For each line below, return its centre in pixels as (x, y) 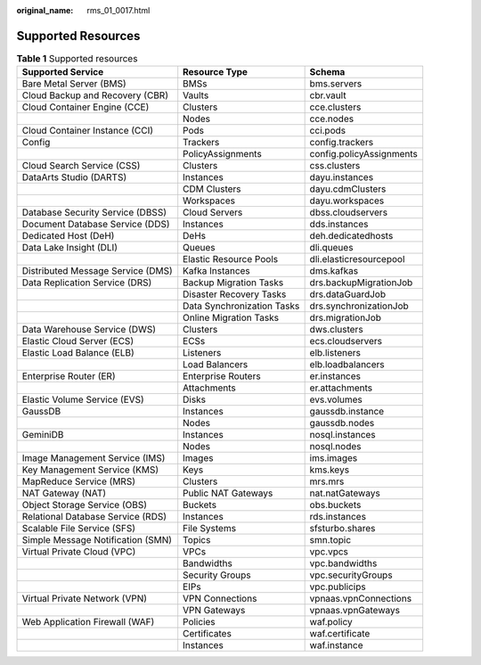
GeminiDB (43, 435)
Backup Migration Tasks (233, 283)
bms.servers (336, 84)
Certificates (207, 634)
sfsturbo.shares (342, 529)
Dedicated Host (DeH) (68, 236)
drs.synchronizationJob (359, 306)
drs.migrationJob (346, 318)
